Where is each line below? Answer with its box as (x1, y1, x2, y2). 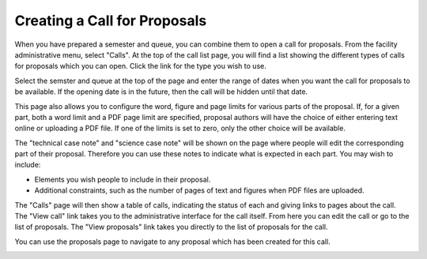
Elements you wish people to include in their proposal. (34, 175, 211, 184)
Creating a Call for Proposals (14, 12, 207, 29)
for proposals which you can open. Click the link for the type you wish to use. (14, 62, 266, 71)
